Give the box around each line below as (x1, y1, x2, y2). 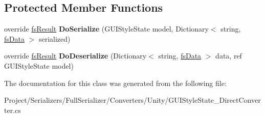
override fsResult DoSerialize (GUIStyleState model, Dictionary (4, 23, 209, 34)
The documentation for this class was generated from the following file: (4, 77, 227, 88)
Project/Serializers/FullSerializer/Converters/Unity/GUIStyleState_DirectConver (4, 95, 261, 105)
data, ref (215, 50, 242, 61)
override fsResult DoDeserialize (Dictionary (4, 50, 147, 61)
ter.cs (4, 104, 21, 115)
